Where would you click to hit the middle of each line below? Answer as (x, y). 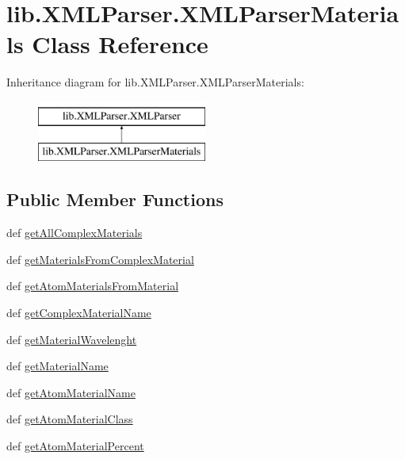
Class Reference (120, 44)
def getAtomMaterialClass (70, 419)
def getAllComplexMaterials (75, 233)
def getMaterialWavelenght (72, 339)
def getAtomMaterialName (71, 392)
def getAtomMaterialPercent (75, 446)
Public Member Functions (115, 199)
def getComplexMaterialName (79, 313)
